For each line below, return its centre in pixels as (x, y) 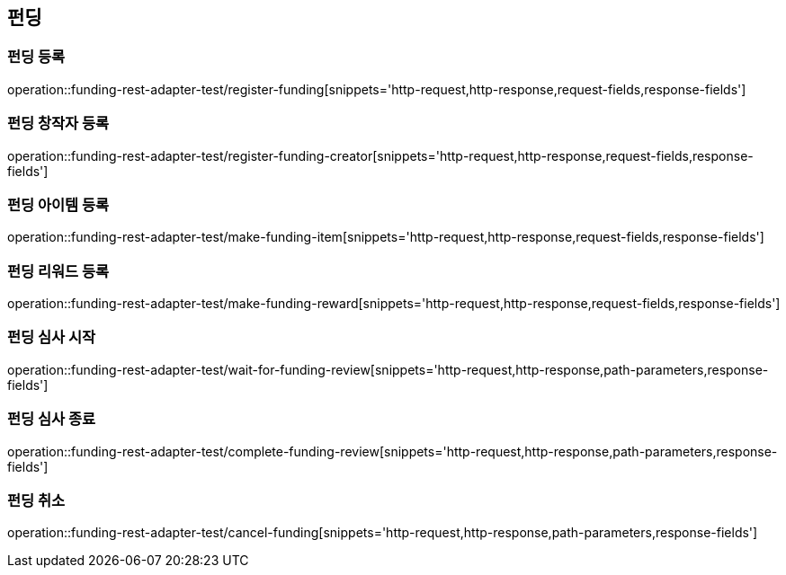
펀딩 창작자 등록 (58, 124)
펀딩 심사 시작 (52, 337)
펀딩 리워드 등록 (58, 271)
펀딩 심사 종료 (52, 419)
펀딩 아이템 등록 (58, 204)
